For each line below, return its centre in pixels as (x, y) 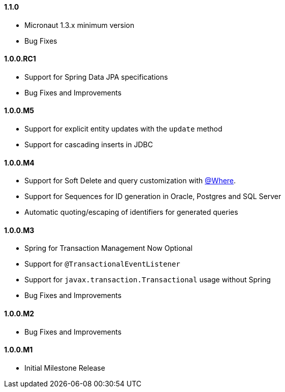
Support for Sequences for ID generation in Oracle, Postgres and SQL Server (153, 197)
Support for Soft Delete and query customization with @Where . (130, 181)
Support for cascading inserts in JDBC (89, 145)
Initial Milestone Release (65, 368)
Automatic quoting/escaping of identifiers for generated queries (131, 212)
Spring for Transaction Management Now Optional (108, 248)
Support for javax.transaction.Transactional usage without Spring (148, 280)
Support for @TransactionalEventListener (102, 264)
